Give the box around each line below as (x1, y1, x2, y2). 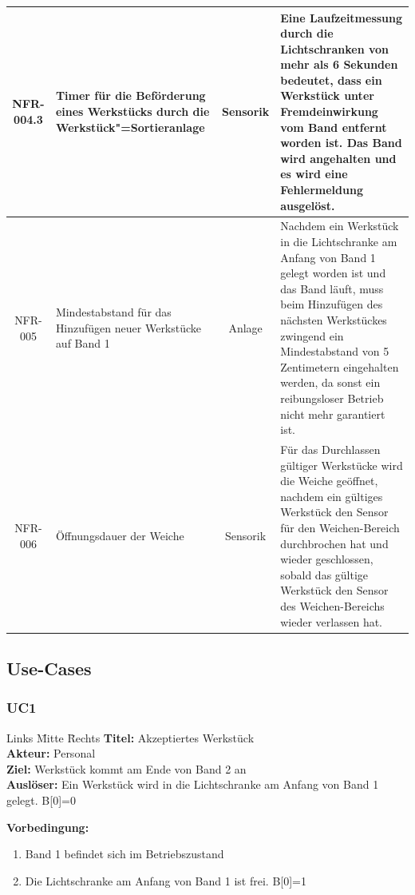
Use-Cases (6, 656, 92, 681)
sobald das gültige (280, 566, 369, 583)
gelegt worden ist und (280, 265, 386, 281)
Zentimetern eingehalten (280, 358, 399, 375)
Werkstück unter (280, 87, 374, 104)
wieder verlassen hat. (280, 613, 383, 630)
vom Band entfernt (280, 118, 387, 135)
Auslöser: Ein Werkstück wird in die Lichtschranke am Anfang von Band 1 (6, 776, 379, 793)
